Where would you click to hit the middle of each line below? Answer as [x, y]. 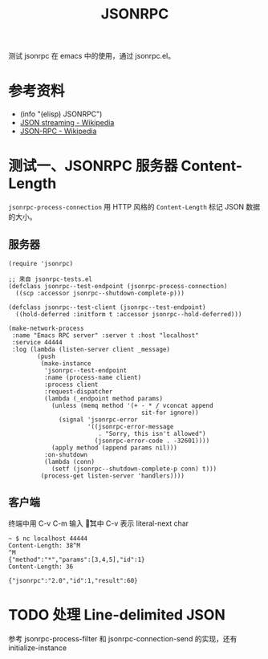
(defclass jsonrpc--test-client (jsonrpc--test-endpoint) [107, 307]
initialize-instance [37, 648]
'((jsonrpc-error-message [130, 426]
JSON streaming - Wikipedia [67, 123]
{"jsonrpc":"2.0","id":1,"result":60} [73, 580]
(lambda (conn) [69, 462]
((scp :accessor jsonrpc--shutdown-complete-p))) [100, 293]
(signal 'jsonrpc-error [98, 419]
